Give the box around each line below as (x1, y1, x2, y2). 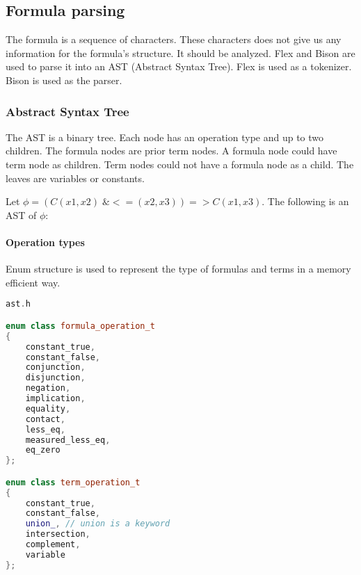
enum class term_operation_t (6, 477, 141, 487)
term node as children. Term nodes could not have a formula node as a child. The (6, 156, 354, 171)
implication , (25, 394, 86, 403)
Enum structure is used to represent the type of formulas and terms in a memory (6, 261, 351, 276)
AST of (6, 207, 37, 222)
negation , (25, 383, 71, 394)
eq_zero (25, 445, 61, 455)
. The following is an (262, 194, 349, 209)
